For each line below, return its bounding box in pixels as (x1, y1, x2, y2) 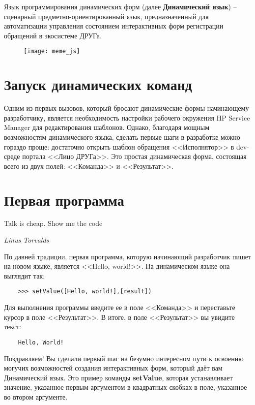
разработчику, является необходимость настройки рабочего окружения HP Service (4, 112, 250, 123)
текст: (4, 321, 22, 332)
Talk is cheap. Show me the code (4, 218, 103, 228)
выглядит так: (4, 270, 45, 280)
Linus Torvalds (4, 235, 49, 245)
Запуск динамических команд (4, 74, 192, 94)
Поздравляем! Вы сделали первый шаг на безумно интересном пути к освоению (4, 353, 244, 363)
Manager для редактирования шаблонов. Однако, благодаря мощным (4, 122, 210, 132)
